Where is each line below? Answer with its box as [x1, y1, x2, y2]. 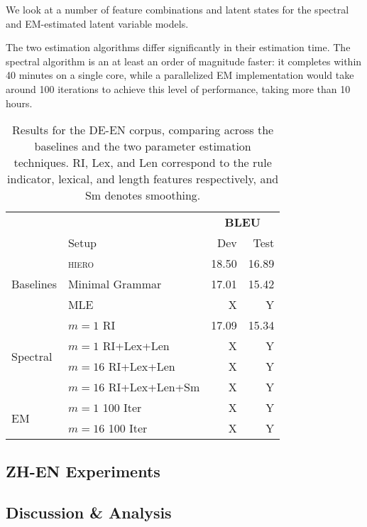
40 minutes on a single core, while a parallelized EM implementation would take [6, 67, 354, 82]
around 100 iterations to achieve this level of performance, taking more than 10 [6, 81, 351, 96]
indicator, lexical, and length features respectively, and [7, 170, 279, 188]
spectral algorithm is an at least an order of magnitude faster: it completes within [6, 53, 362, 68]
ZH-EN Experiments [6, 460, 160, 482]
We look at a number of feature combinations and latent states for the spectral [6, 2, 349, 16]
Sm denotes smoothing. [84, 187, 201, 204]
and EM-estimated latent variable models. [6, 16, 189, 31]
